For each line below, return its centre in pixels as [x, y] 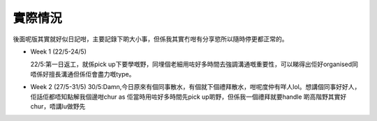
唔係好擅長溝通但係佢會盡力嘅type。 [83, 74]
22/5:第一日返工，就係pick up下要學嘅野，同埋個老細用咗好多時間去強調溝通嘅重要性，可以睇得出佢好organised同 [194, 64]
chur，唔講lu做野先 [58, 106]
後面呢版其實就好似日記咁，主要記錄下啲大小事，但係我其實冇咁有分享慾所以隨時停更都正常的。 [150, 39]
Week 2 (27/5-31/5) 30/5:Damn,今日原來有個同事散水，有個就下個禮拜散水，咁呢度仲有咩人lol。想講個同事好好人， [195, 87]
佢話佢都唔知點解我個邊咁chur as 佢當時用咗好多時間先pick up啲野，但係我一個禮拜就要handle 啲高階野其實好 [188, 97]
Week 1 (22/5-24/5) [58, 51]
